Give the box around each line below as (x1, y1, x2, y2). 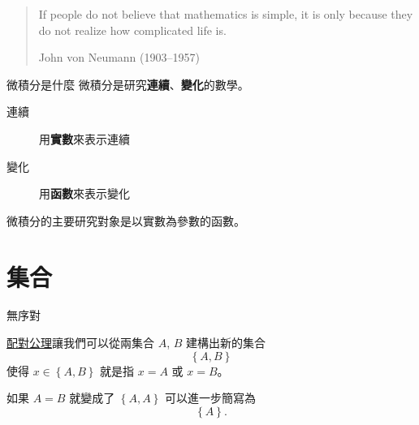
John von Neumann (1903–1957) (38, 49, 200, 66)
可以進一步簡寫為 (164, 389, 256, 406)
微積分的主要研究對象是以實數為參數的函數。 (6, 212, 245, 229)
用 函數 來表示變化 (39, 185, 130, 202)
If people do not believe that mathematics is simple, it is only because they (38, 6, 413, 22)
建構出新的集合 (186, 334, 266, 351)
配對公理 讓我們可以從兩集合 (6, 334, 154, 351)
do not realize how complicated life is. (38, 21, 227, 38)
